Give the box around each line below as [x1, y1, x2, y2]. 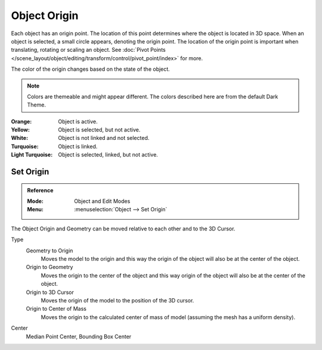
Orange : [11, 118, 32, 125]
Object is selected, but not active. [58, 126, 141, 133]
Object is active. [58, 118, 98, 125]
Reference [27, 186, 54, 193]
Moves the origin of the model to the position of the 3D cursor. [41, 296, 194, 304]
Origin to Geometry [26, 264, 73, 271]
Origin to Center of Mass [26, 305, 86, 312]
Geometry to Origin [26, 247, 73, 254]
